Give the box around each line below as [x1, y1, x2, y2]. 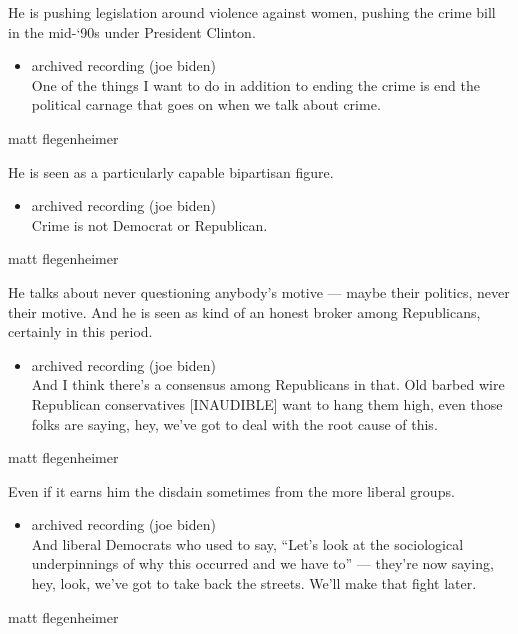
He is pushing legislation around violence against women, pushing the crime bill [8, 2, 496, 22]
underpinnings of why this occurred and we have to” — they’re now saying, [31, 553, 494, 574]
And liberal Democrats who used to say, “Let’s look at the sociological [31, 533, 464, 554]
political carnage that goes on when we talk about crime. [31, 94, 381, 115]
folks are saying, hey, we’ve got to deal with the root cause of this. [31, 413, 438, 434]
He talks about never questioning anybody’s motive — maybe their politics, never [8, 281, 510, 302]
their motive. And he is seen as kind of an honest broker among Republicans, [8, 301, 481, 322]
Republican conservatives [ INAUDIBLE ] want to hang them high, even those [31, 393, 503, 414]
